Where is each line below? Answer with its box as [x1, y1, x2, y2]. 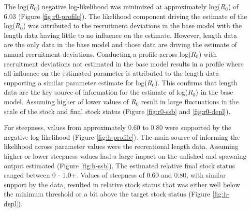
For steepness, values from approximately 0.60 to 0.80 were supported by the [4, 122, 232, 132]
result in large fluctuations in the [141, 96, 239, 106]
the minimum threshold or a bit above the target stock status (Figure [4, 189, 210, 199]
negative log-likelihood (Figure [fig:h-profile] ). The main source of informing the [4, 131, 240, 142]
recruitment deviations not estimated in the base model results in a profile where [4, 58, 244, 68]
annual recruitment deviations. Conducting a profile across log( [4, 49, 191, 59]
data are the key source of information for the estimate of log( [4, 87, 188, 97]
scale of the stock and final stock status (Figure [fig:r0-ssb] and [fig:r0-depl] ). [4, 106, 231, 116]
